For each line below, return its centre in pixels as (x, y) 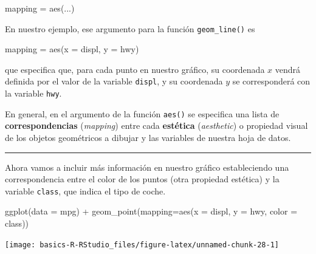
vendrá (288, 69)
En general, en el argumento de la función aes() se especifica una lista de (142, 113)
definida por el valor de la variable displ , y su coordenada (114, 81)
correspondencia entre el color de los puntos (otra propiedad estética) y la (142, 179)
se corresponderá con (271, 81)
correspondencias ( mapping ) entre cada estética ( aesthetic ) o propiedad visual (156, 125)
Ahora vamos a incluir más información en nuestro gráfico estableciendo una (147, 167)
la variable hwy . (33, 93)
